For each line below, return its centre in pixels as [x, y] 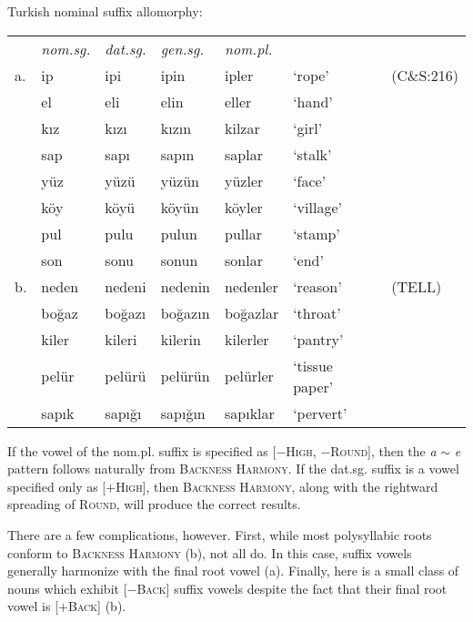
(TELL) [417, 286]
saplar [244, 154]
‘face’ [310, 180]
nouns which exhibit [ [67, 588]
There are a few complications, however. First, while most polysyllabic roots [220, 534]
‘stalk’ [312, 154]
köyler [244, 207]
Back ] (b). [97, 606]
